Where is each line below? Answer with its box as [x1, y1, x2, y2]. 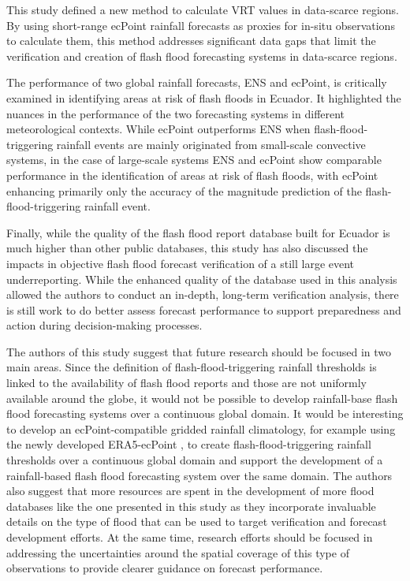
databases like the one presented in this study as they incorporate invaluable [6, 497, 376, 514]
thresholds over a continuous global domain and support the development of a [6, 452, 383, 468]
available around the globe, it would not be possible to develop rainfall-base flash [6, 389, 398, 406]
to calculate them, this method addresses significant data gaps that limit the [6, 32, 376, 49]
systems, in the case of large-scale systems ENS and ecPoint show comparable [6, 151, 382, 168]
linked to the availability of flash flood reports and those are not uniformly [6, 374, 367, 391]
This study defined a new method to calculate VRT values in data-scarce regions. [6, 2, 400, 17]
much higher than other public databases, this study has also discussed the [6, 240, 368, 256]
